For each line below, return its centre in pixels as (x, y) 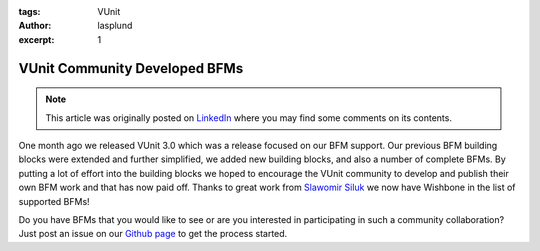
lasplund (115, 26)
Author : (35, 26)
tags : (29, 11)
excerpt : (36, 39)
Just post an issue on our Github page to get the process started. (153, 234)
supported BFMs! (54, 201)
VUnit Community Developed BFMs (131, 68)
